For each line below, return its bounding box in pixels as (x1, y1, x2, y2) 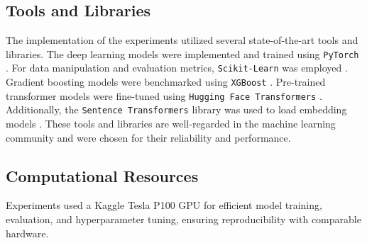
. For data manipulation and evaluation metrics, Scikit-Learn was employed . (6, 60, 348, 75)
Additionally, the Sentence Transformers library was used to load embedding (6, 102, 347, 117)
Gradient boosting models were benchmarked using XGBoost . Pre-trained (6, 74, 326, 89)
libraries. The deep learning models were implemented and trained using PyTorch (6, 46, 359, 61)
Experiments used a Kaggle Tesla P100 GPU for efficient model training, (6, 198, 322, 213)
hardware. (6, 225, 49, 240)
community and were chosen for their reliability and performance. (6, 130, 291, 145)
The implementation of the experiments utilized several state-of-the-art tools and (6, 33, 358, 47)
